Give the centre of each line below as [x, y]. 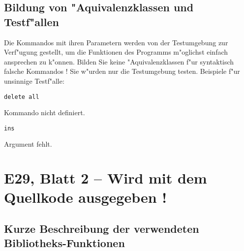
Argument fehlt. [28, 144]
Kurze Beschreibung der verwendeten [102, 229]
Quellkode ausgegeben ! [86, 197]
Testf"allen [31, 21]
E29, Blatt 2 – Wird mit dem [106, 178]
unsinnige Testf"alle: [34, 80]
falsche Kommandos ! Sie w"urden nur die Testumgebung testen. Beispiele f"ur [122, 71]
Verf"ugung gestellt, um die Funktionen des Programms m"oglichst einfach [116, 52]
